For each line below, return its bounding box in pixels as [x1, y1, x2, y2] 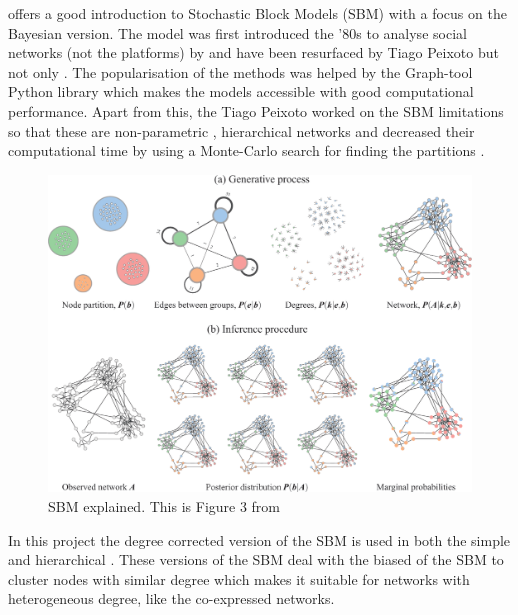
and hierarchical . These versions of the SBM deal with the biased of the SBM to [8, 549, 504, 570]
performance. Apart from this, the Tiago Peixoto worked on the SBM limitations [8, 100, 504, 121]
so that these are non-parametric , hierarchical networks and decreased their [8, 120, 475, 141]
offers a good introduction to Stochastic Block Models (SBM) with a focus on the [8, 3, 507, 23]
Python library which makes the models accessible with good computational [8, 81, 474, 102]
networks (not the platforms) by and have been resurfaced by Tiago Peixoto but [8, 42, 499, 63]
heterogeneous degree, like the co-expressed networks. [8, 588, 335, 609]
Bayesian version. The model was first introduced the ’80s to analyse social [8, 22, 467, 43]
